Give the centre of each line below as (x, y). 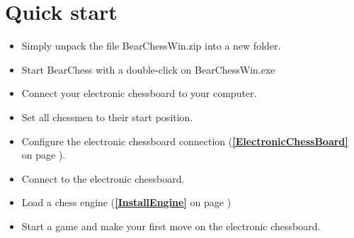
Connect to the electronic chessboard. (103, 178)
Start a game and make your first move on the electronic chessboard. (171, 226)
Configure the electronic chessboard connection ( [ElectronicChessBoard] (185, 141)
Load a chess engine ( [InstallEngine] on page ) (126, 202)
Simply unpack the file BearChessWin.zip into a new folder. (151, 46)
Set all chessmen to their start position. (107, 117)
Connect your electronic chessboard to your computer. (139, 93)
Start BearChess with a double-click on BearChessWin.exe (148, 69)
